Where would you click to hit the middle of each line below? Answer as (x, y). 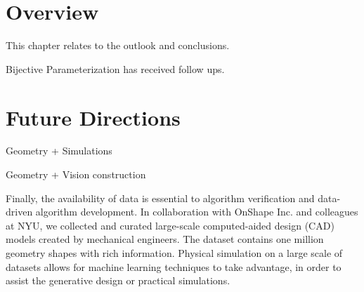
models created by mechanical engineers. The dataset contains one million (165, 239)
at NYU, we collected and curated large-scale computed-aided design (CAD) (170, 225)
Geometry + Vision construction (76, 174)
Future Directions (93, 117)
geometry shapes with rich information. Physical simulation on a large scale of (174, 253)
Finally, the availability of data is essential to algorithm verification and (160, 198)
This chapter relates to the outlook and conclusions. (118, 45)
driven (19, 212)
